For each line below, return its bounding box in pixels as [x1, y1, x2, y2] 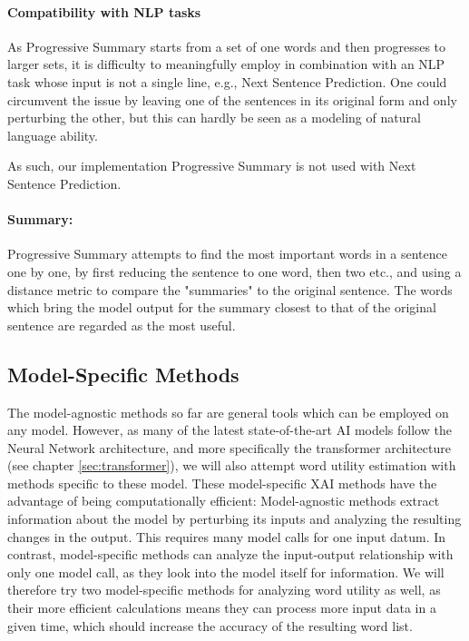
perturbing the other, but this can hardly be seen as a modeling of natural [7, 108, 421, 127]
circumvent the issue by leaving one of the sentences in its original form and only [7, 90, 457, 109]
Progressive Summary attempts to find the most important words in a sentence [7, 244, 447, 263]
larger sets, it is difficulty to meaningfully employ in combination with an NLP [7, 54, 445, 74]
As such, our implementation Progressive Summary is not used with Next [7, 156, 416, 175]
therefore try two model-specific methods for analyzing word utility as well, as [7, 580, 441, 599]
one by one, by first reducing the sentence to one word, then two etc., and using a [7, 261, 462, 281]
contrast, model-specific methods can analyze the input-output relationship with [7, 545, 454, 564]
